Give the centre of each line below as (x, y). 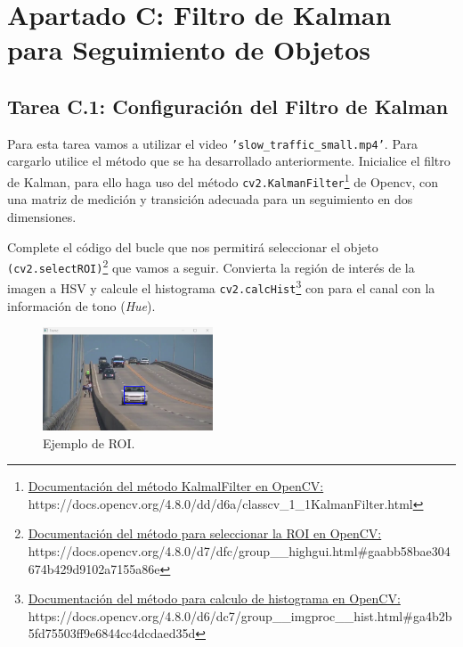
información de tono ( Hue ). (81, 305)
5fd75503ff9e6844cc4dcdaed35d (112, 633)
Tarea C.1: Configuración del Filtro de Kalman (228, 106)
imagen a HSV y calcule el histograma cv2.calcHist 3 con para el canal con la (221, 287)
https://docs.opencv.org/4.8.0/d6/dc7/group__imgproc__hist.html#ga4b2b (240, 615)
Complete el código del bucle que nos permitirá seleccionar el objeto (193, 246)
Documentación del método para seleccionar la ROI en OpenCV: (205, 533)
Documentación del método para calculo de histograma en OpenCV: (214, 598)
